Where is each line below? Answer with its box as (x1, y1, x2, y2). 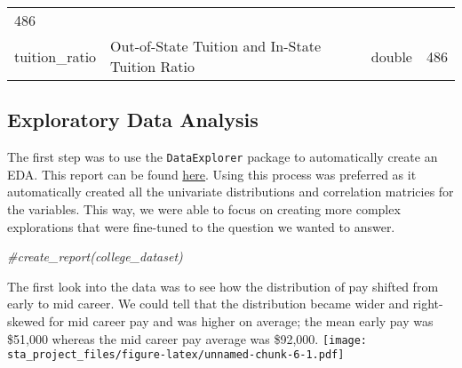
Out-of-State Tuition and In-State (110, 36, 322, 56)
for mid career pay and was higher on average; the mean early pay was (49, 312, 434, 331)
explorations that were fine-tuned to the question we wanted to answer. (7, 217, 395, 236)
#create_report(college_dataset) (7, 247, 183, 266)
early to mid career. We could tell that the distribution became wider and (7, 294, 410, 313)
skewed (7, 312, 45, 331)
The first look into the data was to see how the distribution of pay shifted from (7, 276, 439, 295)
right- (412, 294, 443, 313)
